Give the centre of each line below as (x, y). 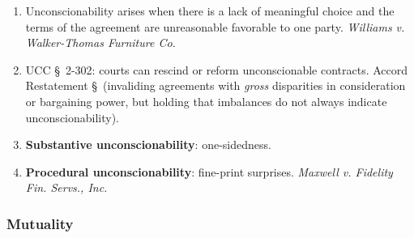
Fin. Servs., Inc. (66, 187)
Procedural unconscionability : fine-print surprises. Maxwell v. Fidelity (209, 171)
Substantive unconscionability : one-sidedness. (148, 144)
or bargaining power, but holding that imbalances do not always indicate (206, 101)
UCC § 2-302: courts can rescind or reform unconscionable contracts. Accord (217, 69)
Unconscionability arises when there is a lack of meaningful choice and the (210, 11)
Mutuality (40, 223)
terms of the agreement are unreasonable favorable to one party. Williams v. (215, 26)
